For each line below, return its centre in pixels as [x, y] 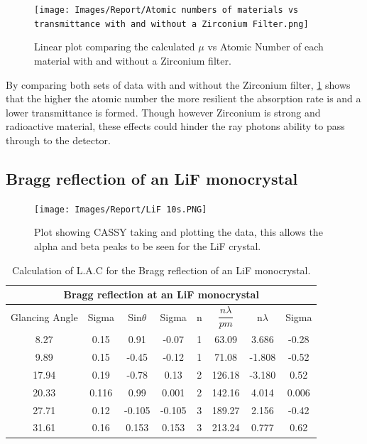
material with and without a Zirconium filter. [133, 60]
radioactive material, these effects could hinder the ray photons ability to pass [175, 126]
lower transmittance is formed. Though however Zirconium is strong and [163, 112]
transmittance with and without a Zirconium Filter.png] [171, 24]
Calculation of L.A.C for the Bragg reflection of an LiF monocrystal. [161, 270]
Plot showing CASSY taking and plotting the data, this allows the [179, 232]
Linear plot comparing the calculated [115, 47]
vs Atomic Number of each [265, 47]
